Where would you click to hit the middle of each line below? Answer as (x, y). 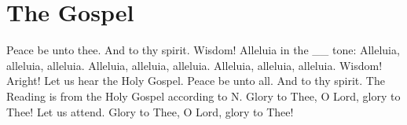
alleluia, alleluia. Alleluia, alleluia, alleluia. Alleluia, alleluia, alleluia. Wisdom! (194, 65)
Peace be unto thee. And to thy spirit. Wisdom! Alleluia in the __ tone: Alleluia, (203, 50)
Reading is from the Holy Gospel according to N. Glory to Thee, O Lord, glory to (203, 96)
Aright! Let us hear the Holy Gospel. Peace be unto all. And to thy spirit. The (196, 81)
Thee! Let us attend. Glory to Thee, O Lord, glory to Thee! (150, 111)
